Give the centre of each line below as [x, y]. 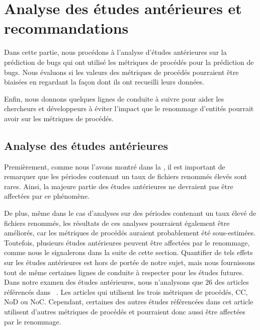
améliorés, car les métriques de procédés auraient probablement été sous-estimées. [130, 233]
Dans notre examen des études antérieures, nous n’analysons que [104, 282]
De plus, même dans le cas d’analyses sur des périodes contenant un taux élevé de [130, 213]
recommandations [66, 28]
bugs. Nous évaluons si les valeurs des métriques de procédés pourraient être [121, 72]
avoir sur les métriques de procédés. [59, 118]
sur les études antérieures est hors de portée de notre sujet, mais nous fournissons [129, 262]
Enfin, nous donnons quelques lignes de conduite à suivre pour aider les [114, 98]
